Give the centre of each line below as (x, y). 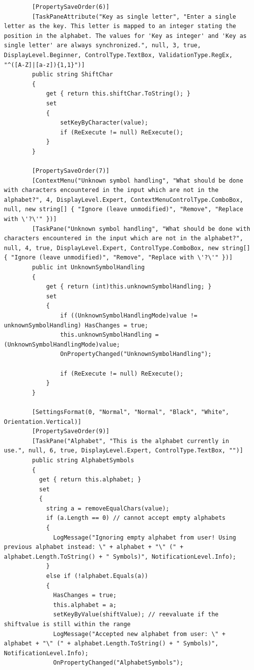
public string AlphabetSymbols (83, 460)
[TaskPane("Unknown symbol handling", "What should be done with (141, 229)
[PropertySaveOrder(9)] (71, 431)
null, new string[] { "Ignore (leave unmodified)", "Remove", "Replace (124, 209)
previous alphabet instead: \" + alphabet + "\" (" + (94, 547)
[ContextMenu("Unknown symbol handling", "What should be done (138, 180)
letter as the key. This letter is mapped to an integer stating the (120, 26)
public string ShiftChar (72, 75)
